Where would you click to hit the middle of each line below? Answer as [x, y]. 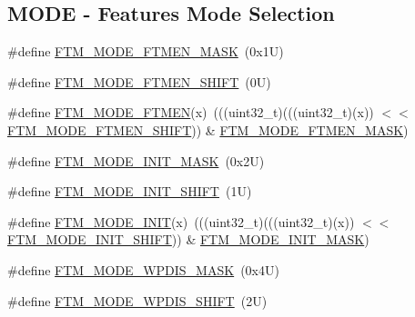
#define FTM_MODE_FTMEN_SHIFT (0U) [139, 81]
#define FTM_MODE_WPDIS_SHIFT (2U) [137, 300]
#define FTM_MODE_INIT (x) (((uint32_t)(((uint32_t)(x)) [181, 221]
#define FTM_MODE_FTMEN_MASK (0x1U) [146, 51]
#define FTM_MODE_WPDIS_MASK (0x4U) [143, 269]
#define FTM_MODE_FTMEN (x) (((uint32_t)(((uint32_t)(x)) [191, 112]
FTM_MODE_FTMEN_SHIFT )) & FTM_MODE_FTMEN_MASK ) [208, 129]
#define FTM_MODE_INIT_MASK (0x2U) [136, 160]
